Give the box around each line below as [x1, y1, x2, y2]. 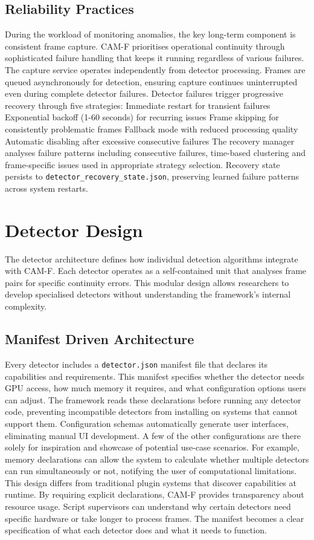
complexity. [5, 300, 47, 313]
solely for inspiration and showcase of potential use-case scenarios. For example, [5, 441, 300, 454]
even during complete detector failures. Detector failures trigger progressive [5, 87, 283, 100]
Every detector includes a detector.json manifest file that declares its [5, 357, 268, 370]
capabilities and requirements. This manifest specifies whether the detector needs [5, 369, 305, 382]
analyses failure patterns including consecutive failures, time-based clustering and [5, 146, 306, 159]
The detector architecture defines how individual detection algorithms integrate [5, 252, 298, 265]
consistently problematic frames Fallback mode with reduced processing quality [5, 122, 298, 135]
